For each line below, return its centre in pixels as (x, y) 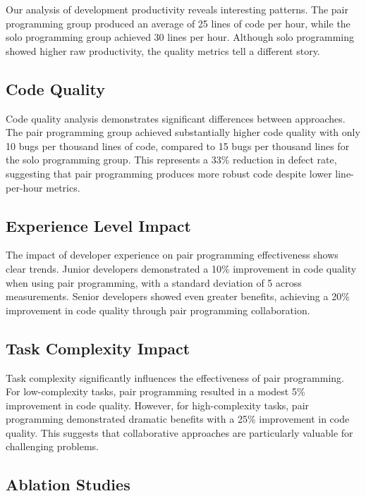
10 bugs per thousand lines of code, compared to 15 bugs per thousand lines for (178, 145)
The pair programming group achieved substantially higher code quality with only (183, 132)
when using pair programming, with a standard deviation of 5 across (154, 282)
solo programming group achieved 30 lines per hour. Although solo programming (180, 37)
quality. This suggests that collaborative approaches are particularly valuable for (179, 432)
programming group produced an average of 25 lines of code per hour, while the (178, 23)
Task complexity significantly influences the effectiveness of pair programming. (175, 377)
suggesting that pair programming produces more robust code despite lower (169, 173)
